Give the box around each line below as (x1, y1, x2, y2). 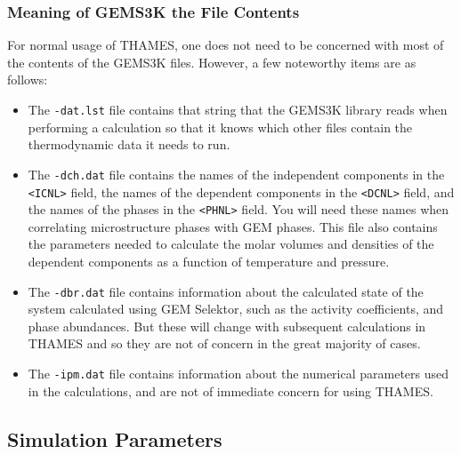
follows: (7, 70, 48, 89)
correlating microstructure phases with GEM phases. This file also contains (28, 217, 438, 235)
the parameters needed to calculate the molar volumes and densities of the (28, 235, 434, 253)
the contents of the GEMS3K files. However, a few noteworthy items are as (7, 52, 417, 71)
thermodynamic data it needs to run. (28, 135, 230, 154)
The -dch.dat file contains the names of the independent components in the (28, 164, 445, 183)
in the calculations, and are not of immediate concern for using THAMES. (28, 381, 433, 400)
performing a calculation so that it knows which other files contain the (28, 117, 413, 136)
